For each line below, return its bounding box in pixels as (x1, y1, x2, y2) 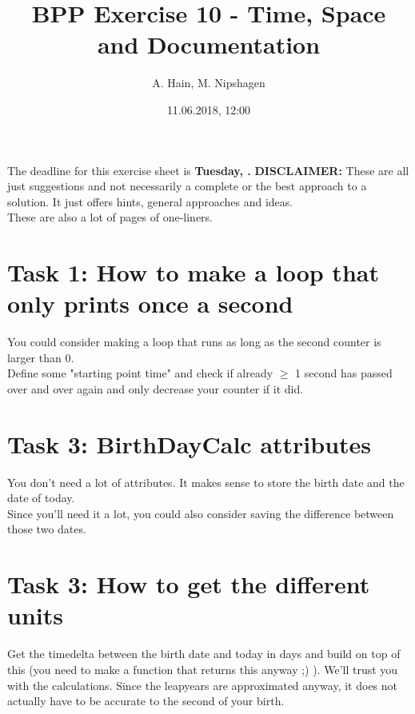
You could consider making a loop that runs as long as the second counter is (7, 333, 381, 350)
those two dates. (7, 521, 86, 537)
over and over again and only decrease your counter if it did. (7, 380, 304, 397)
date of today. (7, 489, 75, 506)
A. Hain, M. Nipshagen (152, 74, 265, 91)
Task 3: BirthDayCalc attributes (7, 427, 372, 460)
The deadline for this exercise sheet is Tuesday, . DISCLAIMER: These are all (7, 162, 409, 178)
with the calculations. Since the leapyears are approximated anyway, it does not (7, 676, 398, 693)
